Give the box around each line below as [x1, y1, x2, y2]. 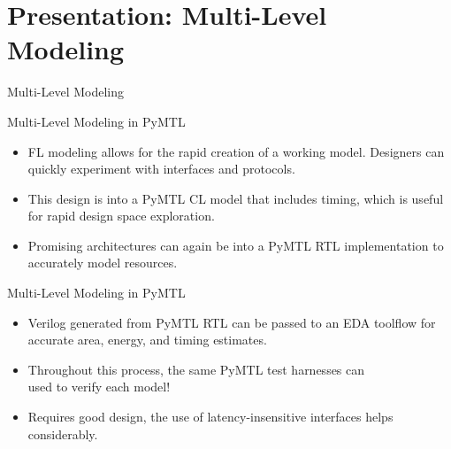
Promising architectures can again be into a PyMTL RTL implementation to [27, 236, 444, 254]
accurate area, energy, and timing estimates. [27, 330, 267, 349]
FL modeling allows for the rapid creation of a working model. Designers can [27, 142, 445, 160]
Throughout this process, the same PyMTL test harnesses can [27, 360, 365, 378]
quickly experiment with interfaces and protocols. [27, 159, 295, 178]
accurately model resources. [27, 253, 178, 272]
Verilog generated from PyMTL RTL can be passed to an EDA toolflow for [27, 313, 436, 331]
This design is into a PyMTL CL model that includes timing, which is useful [27, 189, 444, 207]
